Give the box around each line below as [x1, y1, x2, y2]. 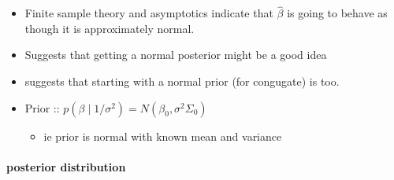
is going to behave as [287, 5, 388, 21]
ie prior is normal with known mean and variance [43, 127, 282, 144]
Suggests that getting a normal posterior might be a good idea [24, 46, 327, 63]
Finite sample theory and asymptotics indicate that [24, 5, 273, 21]
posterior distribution [6, 158, 126, 174]
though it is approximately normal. [24, 20, 195, 36]
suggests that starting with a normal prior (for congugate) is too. [24, 73, 340, 89]
